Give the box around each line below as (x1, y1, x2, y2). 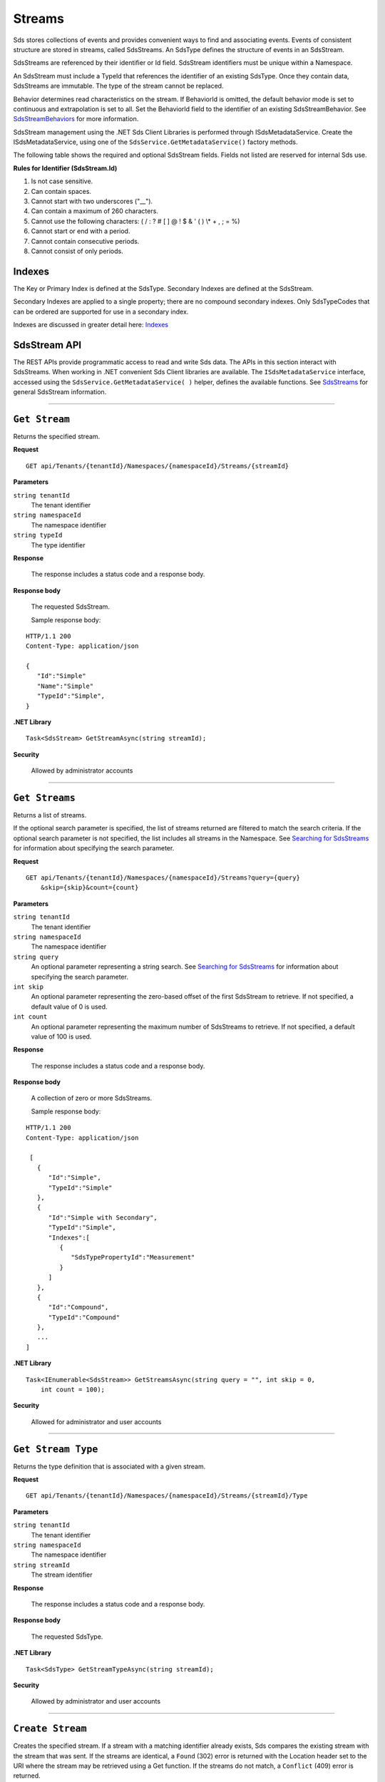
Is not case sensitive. (31, 177, 93, 185)
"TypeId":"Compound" (48, 1313, 120, 1322)
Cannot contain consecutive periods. (31, 237, 140, 245)
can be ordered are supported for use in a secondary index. (13, 307, 189, 316)
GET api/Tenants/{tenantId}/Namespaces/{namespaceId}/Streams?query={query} (26, 874, 301, 882)
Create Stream (13, 1723, 87, 1735)
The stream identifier (31, 1570, 93, 1579)
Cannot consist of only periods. (31, 247, 124, 255)
